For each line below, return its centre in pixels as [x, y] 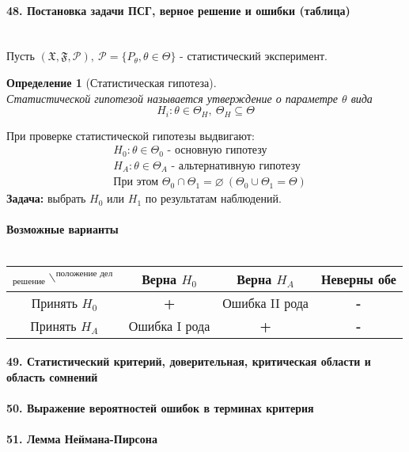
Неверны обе [358, 279]
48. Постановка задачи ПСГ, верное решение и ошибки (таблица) [178, 10]
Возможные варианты [62, 229]
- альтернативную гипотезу [236, 166]
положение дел [84, 273]
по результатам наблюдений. [213, 198]
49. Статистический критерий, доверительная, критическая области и [189, 361]
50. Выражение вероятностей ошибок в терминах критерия [160, 407]
